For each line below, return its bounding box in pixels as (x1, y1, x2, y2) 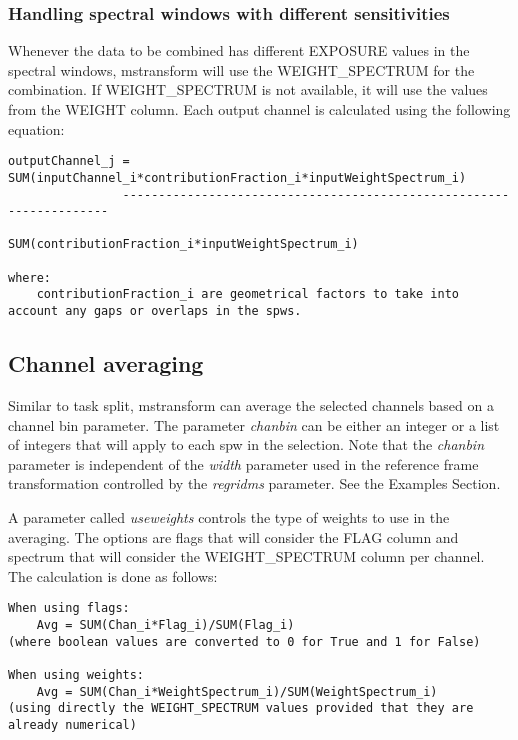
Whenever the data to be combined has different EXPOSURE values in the (8, 40, 470, 61)
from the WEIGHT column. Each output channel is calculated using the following (8, 99, 511, 119)
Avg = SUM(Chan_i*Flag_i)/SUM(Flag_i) (36, 617, 295, 632)
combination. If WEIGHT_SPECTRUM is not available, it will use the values (8, 79, 488, 100)
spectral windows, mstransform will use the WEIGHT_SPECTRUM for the (8, 59, 475, 80)
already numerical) (8, 717, 137, 732)
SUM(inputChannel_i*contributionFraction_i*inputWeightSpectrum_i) (8, 170, 467, 185)
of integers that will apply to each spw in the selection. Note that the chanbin (8, 434, 485, 455)
